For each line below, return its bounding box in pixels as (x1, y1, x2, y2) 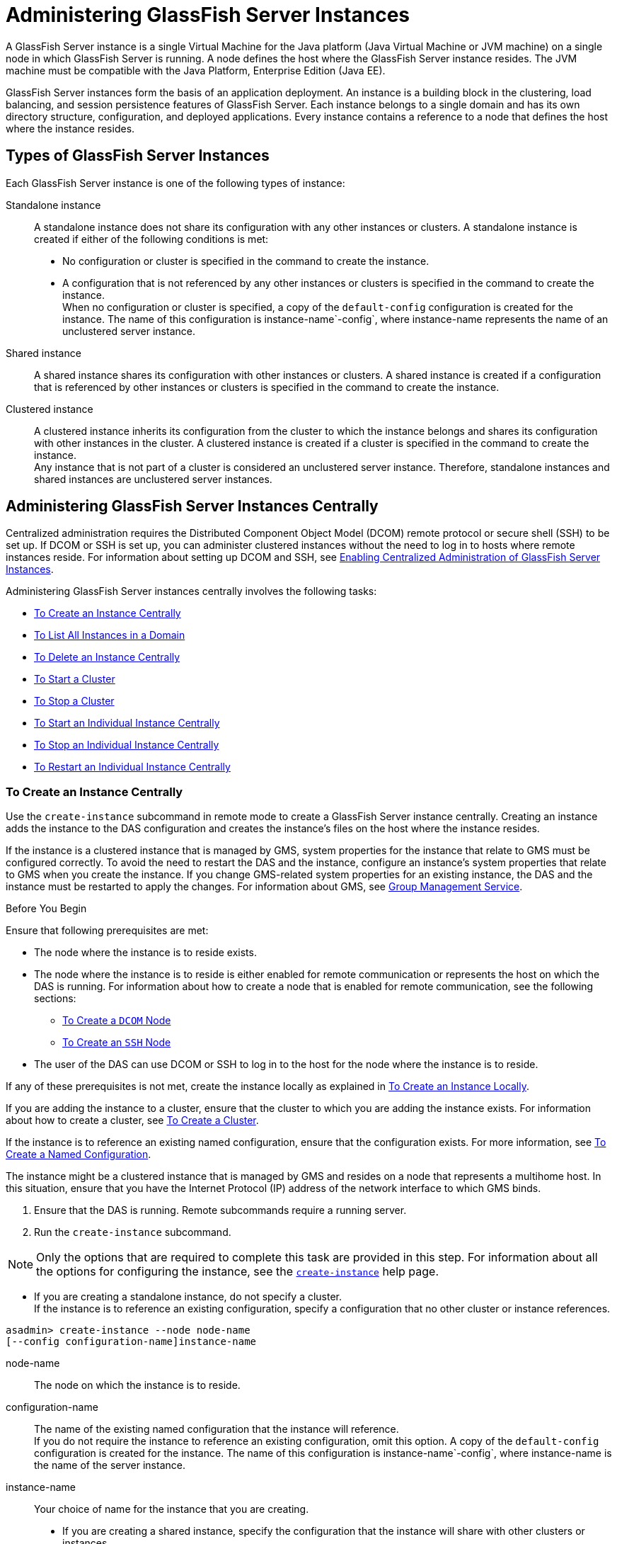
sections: (34, 992, 76, 1005)
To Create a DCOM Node (62, 1014, 171, 1027)
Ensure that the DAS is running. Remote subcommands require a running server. (34, 1204, 407, 1217)
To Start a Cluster (34, 673, 115, 686)
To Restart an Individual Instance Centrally (34, 761, 231, 773)
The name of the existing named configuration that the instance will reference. (34, 1423, 399, 1436)
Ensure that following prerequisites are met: (6, 924, 209, 937)
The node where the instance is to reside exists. (34, 946, 257, 959)
